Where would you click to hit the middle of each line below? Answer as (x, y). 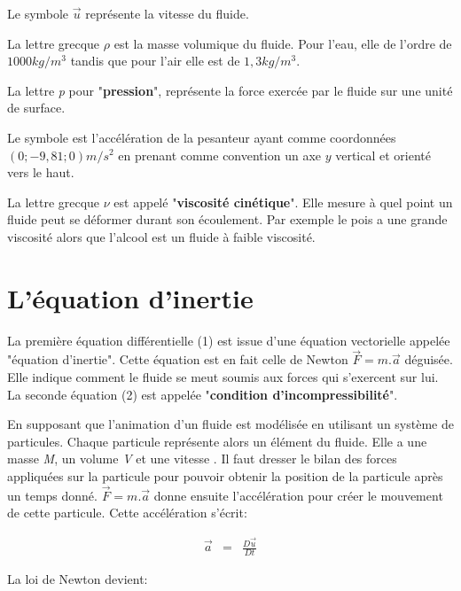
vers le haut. (41, 172)
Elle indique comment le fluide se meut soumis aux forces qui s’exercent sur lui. (223, 377)
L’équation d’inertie (130, 297)
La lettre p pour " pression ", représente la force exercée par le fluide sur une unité (230, 90)
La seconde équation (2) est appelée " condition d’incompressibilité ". (203, 394)
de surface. (36, 108)
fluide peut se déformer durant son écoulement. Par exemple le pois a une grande (227, 219)
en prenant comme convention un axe (219, 155)
